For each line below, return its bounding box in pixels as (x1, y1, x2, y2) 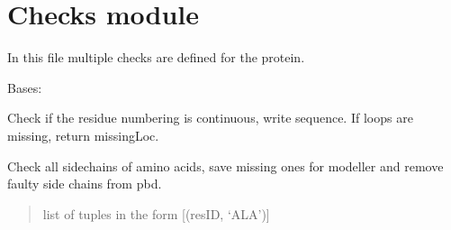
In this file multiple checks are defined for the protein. (7, 48, 305, 67)
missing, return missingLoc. (7, 125, 159, 144)
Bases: (7, 78, 42, 97)
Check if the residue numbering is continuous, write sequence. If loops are (7, 108, 413, 127)
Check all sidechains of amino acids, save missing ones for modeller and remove (7, 156, 444, 175)
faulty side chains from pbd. (7, 174, 162, 193)
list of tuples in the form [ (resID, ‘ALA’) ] (42, 204, 270, 223)
